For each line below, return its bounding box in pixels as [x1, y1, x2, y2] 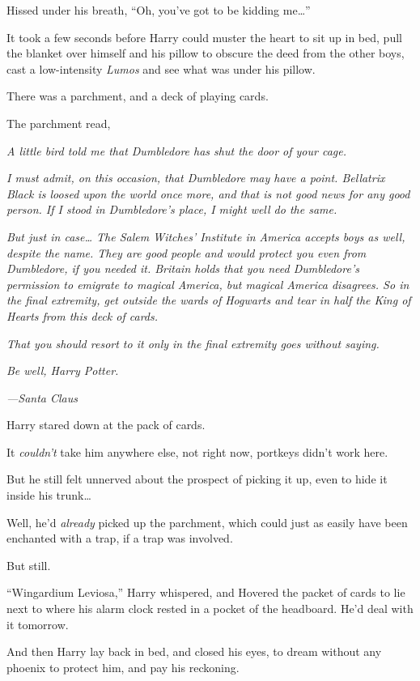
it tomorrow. [6, 615, 69, 632]
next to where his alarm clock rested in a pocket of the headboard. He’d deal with [6, 600, 414, 617]
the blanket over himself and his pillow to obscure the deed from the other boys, [6, 45, 405, 62]
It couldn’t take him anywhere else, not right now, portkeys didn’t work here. [6, 443, 388, 460]
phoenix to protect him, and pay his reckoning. [6, 658, 240, 675]
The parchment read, [6, 114, 111, 131]
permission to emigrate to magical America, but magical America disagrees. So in [6, 275, 409, 292]
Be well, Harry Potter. [6, 362, 119, 379]
